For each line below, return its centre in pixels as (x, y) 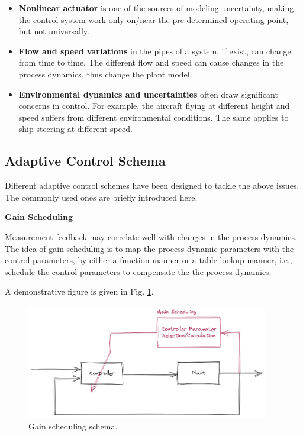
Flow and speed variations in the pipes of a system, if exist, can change (155, 51)
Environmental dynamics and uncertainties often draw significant (148, 94)
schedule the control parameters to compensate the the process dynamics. (138, 271)
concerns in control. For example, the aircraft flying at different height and (154, 106)
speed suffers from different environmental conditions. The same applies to (154, 117)
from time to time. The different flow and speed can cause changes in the (151, 62)
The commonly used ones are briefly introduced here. (101, 197)
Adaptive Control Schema (85, 161)
